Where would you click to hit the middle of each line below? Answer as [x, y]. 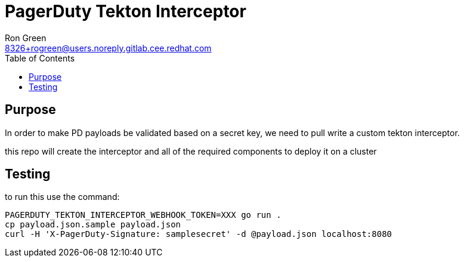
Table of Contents [40, 58]
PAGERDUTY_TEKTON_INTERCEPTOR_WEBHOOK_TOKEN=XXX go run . [143, 215]
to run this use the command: [62, 197]
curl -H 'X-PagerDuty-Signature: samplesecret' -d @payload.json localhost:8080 [199, 234]
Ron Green [26, 38]
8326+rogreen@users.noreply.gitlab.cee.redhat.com [108, 48]
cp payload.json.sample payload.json [93, 225]
